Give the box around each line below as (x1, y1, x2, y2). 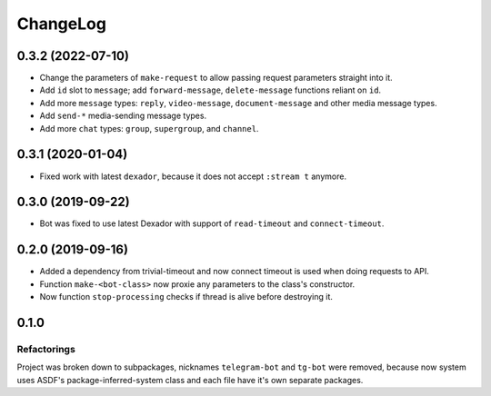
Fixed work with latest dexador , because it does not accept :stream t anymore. (39, 171, 347, 182)
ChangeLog (16, 14, 106, 34)
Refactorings (16, 342, 76, 355)
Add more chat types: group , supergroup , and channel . (39, 123, 259, 134)
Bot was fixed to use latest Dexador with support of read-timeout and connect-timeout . (39, 218, 385, 229)
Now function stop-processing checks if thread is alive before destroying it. (39, 292, 334, 302)
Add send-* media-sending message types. (39, 110, 207, 122)
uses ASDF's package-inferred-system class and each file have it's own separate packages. (16, 374, 364, 385)
